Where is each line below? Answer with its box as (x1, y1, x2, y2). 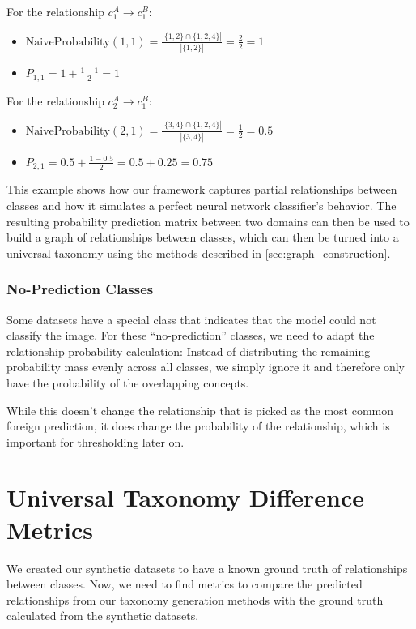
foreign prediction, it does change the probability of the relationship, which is (6, 417, 390, 434)
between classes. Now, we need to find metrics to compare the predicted (6, 576, 363, 593)
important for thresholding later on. (6, 433, 185, 450)
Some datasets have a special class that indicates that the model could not (6, 310, 376, 327)
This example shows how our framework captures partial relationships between (6, 181, 397, 198)
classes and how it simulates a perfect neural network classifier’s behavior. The (6, 196, 397, 213)
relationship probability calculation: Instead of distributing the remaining (6, 342, 371, 359)
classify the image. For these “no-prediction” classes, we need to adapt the (6, 327, 375, 344)
